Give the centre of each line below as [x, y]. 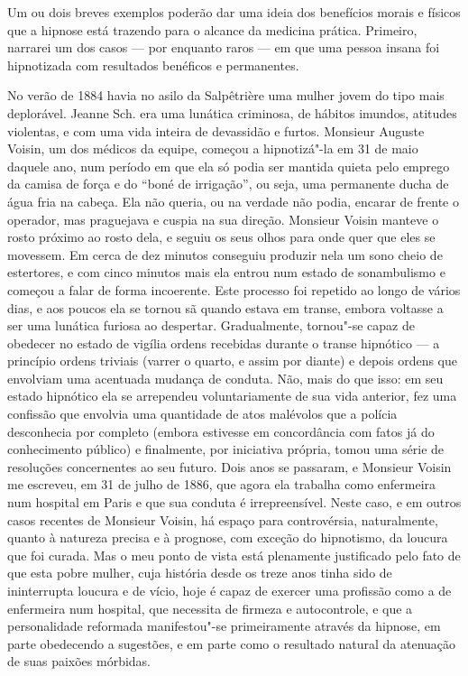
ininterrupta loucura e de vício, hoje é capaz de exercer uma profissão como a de [229, 590]
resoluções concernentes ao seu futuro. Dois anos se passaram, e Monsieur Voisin [229, 466]
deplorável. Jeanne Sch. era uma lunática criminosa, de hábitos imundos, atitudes [232, 112]
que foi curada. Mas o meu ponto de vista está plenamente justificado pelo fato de [234, 555]
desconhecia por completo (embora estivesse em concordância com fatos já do [221, 431]
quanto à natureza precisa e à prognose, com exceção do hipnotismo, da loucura [228, 537]
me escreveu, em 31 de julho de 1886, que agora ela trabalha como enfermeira [222, 484]
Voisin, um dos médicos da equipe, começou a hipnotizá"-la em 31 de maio [213, 148]
